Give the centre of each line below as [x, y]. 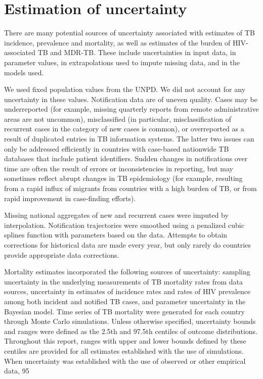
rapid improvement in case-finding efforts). [70, 198]
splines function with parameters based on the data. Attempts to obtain [116, 235]
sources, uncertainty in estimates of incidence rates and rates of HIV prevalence [127, 291]
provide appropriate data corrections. [62, 254]
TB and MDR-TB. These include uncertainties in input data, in [137, 52]
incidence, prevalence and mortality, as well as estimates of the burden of [117, 42]
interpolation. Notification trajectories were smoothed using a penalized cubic [124, 225]
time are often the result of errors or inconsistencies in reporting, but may [119, 168]
